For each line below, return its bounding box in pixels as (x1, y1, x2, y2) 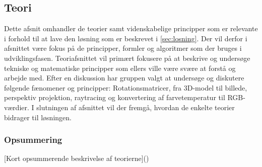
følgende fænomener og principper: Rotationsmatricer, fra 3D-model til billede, (4, 82, 247, 93)
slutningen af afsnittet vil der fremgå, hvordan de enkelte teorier (36, 102, 235, 112)
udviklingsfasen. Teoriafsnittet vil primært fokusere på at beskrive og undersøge (4, 52, 250, 63)
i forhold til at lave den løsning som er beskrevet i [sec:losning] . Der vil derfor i (4, 33, 247, 43)
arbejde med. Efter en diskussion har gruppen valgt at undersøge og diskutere (4, 72, 244, 83)
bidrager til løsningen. (4, 112, 72, 122)
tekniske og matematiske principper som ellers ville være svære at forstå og (4, 62, 236, 73)
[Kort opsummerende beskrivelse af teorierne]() (4, 153, 149, 163)
